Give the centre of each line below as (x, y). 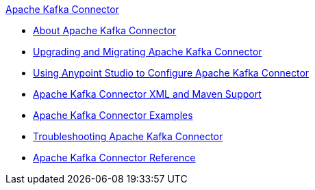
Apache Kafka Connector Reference (114, 158)
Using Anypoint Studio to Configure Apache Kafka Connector (171, 73)
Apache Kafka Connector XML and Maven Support (147, 94)
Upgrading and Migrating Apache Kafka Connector (148, 52)
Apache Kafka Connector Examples (113, 115)
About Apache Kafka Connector (105, 30)
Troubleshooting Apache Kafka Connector (128, 136)
